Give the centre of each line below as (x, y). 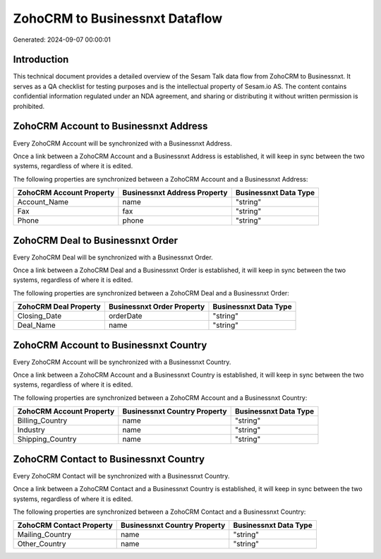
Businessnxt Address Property (175, 193)
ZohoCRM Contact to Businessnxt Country (109, 459)
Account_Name (43, 202)
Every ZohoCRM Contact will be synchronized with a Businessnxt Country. (121, 476)
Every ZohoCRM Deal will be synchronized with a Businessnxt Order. (113, 257)
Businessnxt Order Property (157, 307)
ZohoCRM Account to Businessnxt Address (110, 126)
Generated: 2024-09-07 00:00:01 (62, 40)
